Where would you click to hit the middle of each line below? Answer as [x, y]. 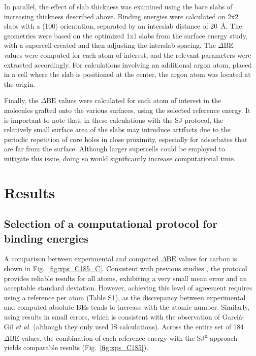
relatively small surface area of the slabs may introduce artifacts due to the [117, 129]
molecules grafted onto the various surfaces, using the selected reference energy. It [127, 110]
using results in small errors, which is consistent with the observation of [112, 317]
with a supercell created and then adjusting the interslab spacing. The [110, 45]
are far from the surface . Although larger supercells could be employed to [114, 149]
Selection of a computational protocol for [111, 224]
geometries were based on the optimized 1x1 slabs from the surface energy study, [126, 35]
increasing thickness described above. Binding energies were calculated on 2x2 [121, 16]
